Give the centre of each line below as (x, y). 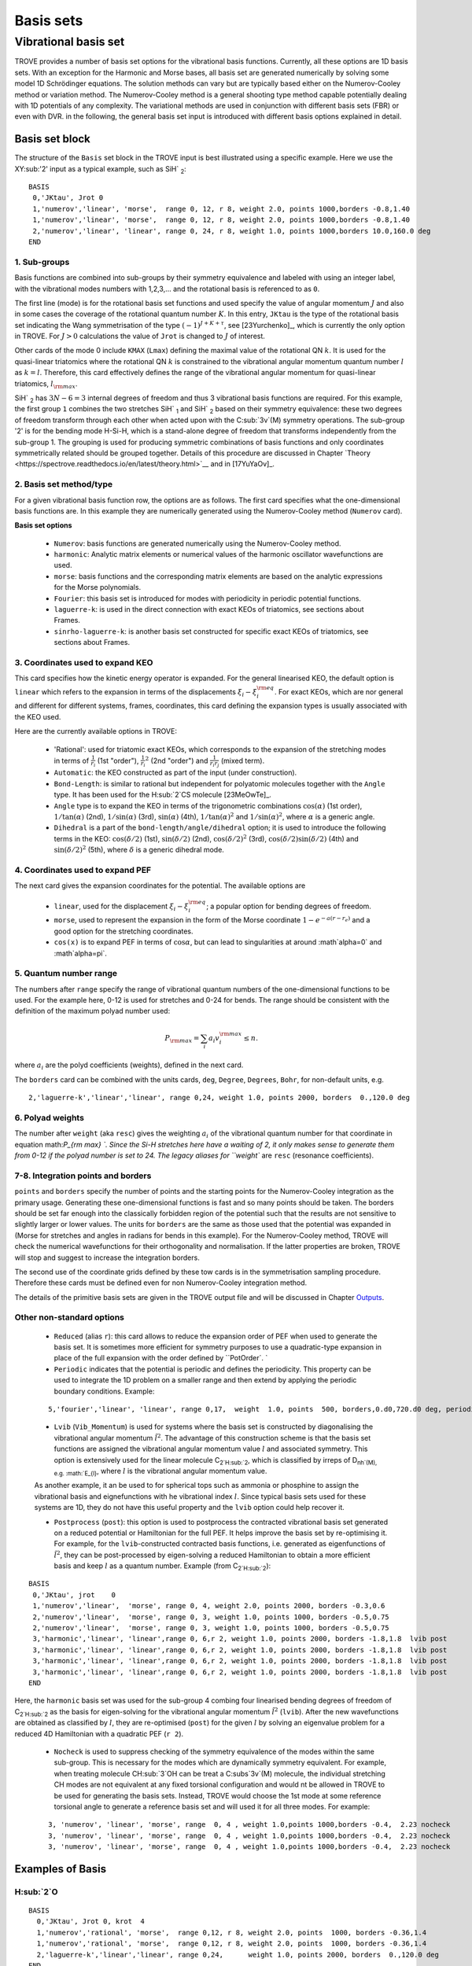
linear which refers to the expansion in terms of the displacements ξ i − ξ (136, 692)
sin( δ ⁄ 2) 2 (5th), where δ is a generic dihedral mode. (139, 849)
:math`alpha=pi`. (81, 953)
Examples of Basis (60, 1869)
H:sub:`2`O (36, 1891)
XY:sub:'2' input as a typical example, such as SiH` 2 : (100, 169)
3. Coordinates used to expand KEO (84, 662)
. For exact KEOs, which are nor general (339, 691)
